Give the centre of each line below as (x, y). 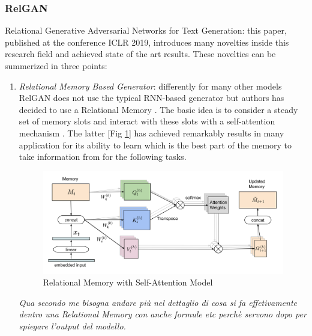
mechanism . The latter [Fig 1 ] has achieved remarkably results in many (151, 133)
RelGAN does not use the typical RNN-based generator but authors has (151, 98)
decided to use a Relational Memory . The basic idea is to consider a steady (158, 109)
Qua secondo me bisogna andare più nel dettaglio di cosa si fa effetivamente (158, 302)
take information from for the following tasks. (103, 157)
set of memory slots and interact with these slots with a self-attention (147, 121)
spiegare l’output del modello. (72, 325)
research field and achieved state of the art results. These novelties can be (140, 54)
